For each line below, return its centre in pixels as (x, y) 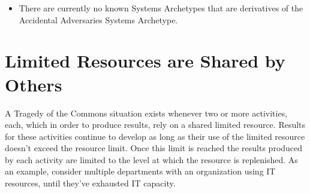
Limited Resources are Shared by (145, 61)
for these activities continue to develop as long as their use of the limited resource (155, 136)
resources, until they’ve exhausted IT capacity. (90, 183)
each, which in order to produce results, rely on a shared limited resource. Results (155, 125)
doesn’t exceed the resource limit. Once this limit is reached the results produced (154, 148)
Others (34, 84)
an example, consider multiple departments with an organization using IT (140, 171)
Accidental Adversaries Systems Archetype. (98, 19)
